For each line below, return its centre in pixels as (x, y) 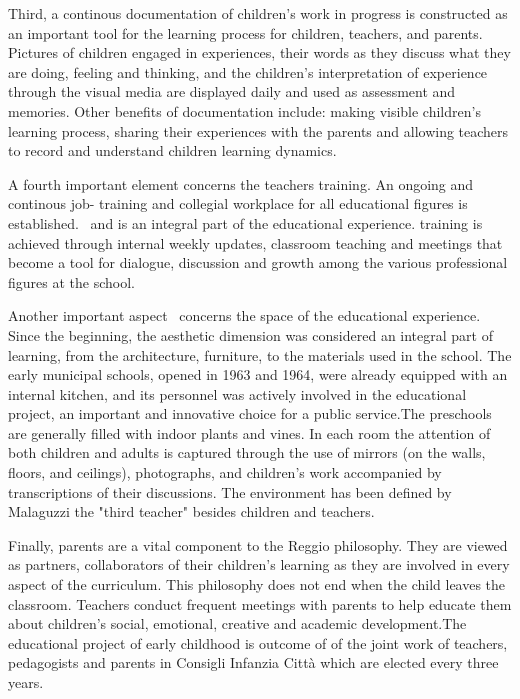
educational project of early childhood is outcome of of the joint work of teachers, (258, 642)
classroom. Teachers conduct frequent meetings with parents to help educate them (260, 603)
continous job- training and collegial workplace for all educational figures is (238, 203)
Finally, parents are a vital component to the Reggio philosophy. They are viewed (258, 544)
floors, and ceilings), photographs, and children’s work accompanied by (225, 472)
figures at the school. (71, 281)
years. (26, 682)
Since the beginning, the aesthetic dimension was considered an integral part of (250, 334)
